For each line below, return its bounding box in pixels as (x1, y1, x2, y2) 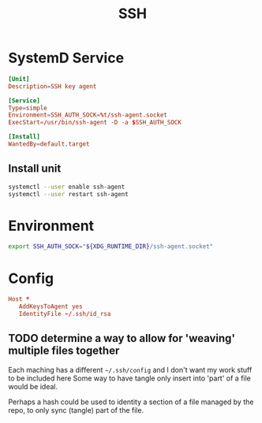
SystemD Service (8, 49, 125, 67)
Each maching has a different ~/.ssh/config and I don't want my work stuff (8, 365, 253, 374)
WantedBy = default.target (8, 140, 90, 148)
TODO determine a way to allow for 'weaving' (8, 332, 235, 345)
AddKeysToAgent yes (18, 302, 83, 311)
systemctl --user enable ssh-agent (8, 183, 125, 191)
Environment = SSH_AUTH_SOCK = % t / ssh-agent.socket (8, 111, 168, 119)
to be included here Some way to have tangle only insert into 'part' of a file (8, 373, 251, 383)
